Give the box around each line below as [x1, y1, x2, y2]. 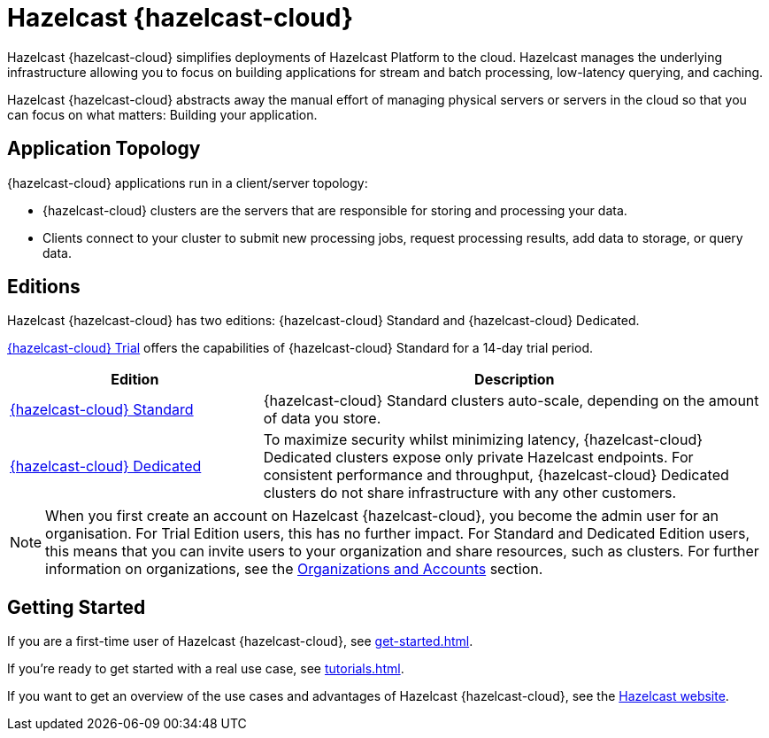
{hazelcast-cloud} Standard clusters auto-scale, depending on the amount [263, 392, 759, 410]
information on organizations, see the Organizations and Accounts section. [45, 560, 543, 579]
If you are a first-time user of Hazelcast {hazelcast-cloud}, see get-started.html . [7, 633, 473, 649]
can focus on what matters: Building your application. [7, 106, 318, 122]
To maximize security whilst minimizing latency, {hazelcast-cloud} [263, 431, 704, 449]
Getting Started [7, 595, 146, 618]
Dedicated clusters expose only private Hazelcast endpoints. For [263, 448, 694, 467]
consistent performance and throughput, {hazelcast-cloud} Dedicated [263, 466, 729, 485]
